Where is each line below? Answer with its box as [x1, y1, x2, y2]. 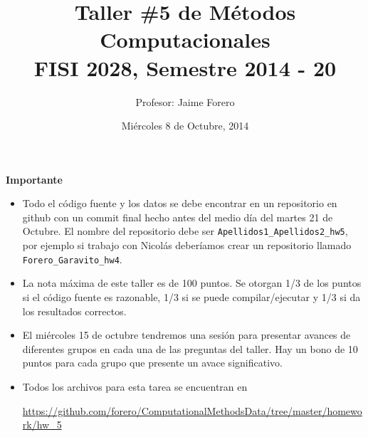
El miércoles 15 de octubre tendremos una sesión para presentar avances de [22, 327, 351, 342]
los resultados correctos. [22, 303, 127, 318]
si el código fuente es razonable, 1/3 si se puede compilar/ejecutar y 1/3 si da [22, 289, 361, 304]
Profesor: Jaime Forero [135, 94, 235, 109]
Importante [6, 172, 63, 186]
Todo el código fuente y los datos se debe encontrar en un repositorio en [22, 196, 337, 211]
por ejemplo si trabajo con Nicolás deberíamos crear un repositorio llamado [22, 238, 352, 253]
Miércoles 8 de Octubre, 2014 [121, 118, 249, 133]
